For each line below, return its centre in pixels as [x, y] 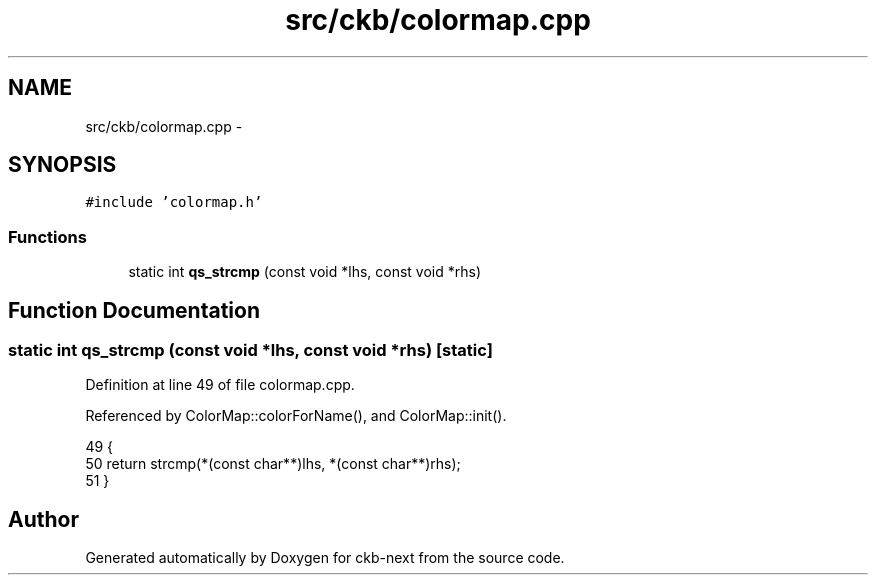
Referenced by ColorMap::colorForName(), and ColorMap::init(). [296, 416]
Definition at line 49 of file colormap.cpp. [220, 385]
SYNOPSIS [62, 165]
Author [43, 519]
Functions [47, 236]
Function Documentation [134, 310]
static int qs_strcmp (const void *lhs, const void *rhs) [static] [250, 350]
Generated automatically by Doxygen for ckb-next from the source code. [325, 558]
